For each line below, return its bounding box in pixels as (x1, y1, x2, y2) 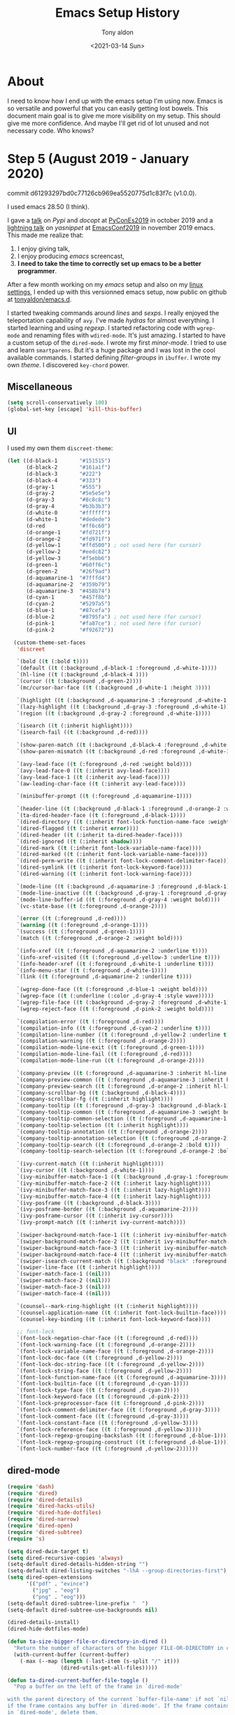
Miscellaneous (7, 381, 73, 393)
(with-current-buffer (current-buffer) (13, 1651, 130, 1658)
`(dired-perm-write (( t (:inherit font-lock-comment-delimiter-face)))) (16, 857, 233, 864)
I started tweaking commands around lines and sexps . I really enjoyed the (7, 308, 220, 317)
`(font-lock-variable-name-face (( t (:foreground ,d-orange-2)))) (16, 1348, 215, 1355)
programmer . (17, 266, 57, 275)
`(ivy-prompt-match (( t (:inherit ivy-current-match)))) (16, 1219, 187, 1226)
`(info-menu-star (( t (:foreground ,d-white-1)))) (16, 967, 168, 974)
